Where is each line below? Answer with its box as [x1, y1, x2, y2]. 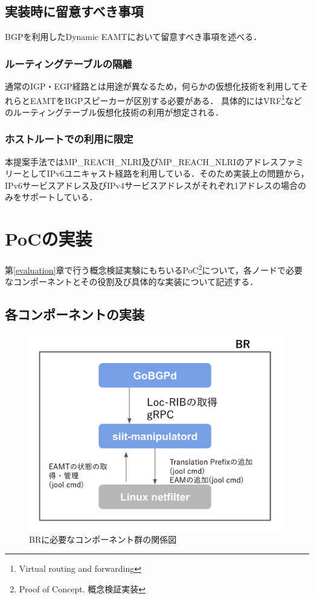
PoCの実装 [5, 226, 92, 251]
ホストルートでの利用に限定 [5, 131, 133, 146]
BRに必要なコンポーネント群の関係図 [29, 532, 177, 545]
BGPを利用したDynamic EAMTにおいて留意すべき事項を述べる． [5, 30, 262, 43]
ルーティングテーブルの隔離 [5, 56, 132, 71]
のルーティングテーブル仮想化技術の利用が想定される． [5, 105, 224, 118]
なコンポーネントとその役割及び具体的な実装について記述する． [5, 275, 258, 288]
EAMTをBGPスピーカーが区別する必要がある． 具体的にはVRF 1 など [30, 92, 302, 106]
